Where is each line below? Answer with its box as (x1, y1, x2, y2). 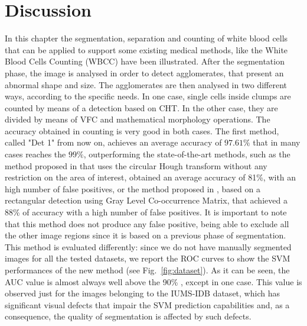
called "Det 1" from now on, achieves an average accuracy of (5, 136, 222, 149)
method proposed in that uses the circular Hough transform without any (5, 159, 267, 172)
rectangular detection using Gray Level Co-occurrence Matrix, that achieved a (5, 194, 288, 206)
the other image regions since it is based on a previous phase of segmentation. (5, 229, 286, 241)
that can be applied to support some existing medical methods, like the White (5, 43, 288, 56)
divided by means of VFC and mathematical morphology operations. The (5, 113, 270, 125)
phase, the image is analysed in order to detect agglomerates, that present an (5, 66, 284, 79)
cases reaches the (5, 148, 66, 160)
